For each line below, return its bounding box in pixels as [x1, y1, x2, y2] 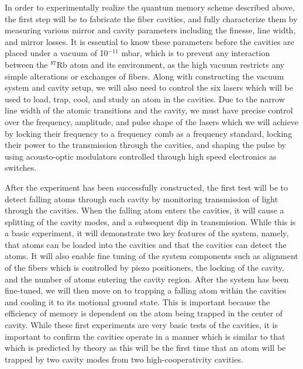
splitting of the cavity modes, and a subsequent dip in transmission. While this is [5, 215, 296, 227]
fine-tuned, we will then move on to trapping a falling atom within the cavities [5, 284, 287, 296]
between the [5, 58, 48, 70]
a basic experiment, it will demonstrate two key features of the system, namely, [5, 227, 289, 239]
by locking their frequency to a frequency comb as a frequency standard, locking [5, 127, 292, 139]
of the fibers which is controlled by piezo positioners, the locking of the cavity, [5, 261, 284, 274]
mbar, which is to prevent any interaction [121, 47, 270, 59]
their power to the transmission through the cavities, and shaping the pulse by [5, 139, 286, 151]
